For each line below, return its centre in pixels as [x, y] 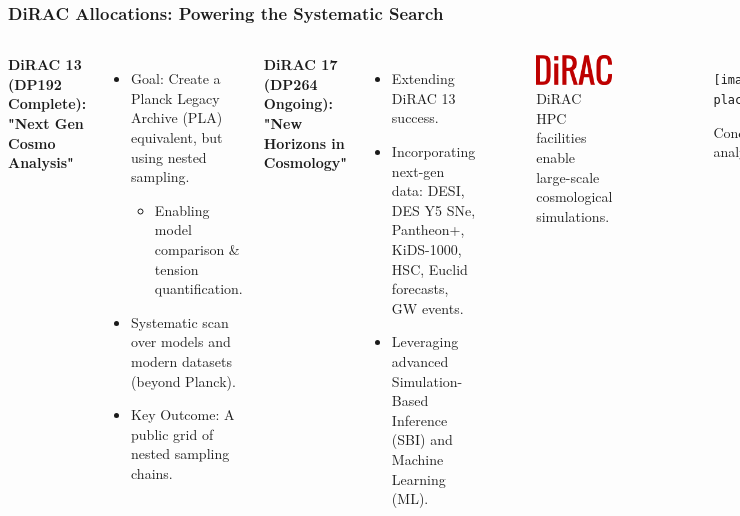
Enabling [182, 209]
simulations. [573, 215]
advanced [420, 360]
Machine [417, 458]
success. [415, 117]
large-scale [568, 176]
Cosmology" [305, 162]
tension [176, 268]
